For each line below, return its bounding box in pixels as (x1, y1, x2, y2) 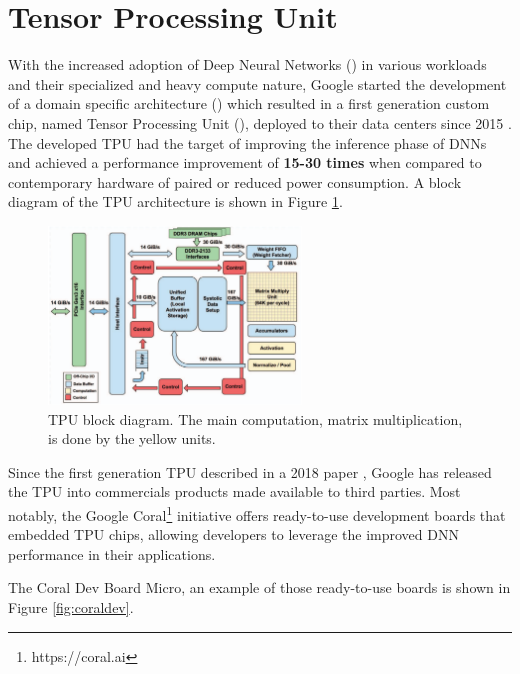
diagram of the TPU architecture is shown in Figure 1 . (8, 191, 343, 212)
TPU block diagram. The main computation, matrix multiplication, (48, 408, 463, 429)
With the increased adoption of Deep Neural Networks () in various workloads (8, 54, 487, 75)
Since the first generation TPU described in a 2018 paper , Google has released (8, 461, 492, 482)
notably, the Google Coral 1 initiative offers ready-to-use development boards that (8, 501, 506, 525)
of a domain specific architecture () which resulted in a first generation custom (8, 93, 490, 114)
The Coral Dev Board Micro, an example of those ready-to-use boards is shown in (8, 577, 511, 598)
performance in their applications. (8, 543, 216, 564)
